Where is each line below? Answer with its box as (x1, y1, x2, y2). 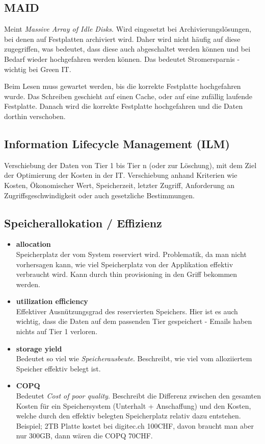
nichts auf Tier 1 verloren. (16, 326, 98, 337)
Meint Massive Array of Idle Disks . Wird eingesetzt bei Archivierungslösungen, (4, 24, 251, 34)
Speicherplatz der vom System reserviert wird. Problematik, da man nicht (16, 248, 247, 259)
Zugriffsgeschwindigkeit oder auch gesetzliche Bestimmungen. (4, 190, 195, 200)
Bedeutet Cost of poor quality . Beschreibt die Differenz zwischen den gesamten (16, 390, 261, 401)
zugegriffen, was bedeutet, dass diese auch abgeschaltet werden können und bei (4, 43, 251, 54)
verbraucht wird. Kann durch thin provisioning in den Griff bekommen (16, 269, 237, 279)
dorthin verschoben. (4, 110, 66, 121)
